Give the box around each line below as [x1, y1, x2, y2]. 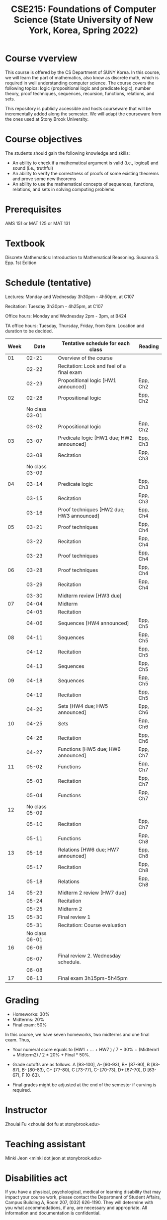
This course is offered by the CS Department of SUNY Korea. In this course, [5, 69, 161, 75]
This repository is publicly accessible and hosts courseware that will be [5, 105, 152, 111]
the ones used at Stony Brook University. [5, 116, 89, 122]
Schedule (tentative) [5, 277, 92, 288]
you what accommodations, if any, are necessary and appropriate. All [5, 1205, 148, 1211]
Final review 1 [58, 914, 91, 920]
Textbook [5, 238, 45, 249]
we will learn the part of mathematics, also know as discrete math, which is [5, 74, 159, 80]
